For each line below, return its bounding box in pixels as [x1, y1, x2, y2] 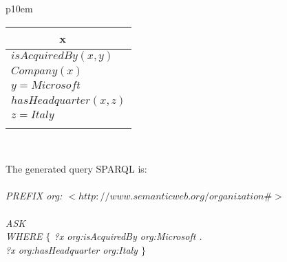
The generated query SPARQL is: [6, 162, 147, 176]
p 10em [6, 1, 33, 15]
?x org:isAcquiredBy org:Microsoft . [54, 229, 202, 243]
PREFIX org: [6, 188, 63, 203]
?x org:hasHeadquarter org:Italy [6, 242, 138, 256]
